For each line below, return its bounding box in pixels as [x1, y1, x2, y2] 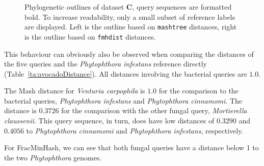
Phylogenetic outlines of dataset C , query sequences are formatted [24, 2, 232, 12]
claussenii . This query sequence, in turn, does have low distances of [4, 115, 215, 126]
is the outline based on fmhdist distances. [24, 31, 156, 42]
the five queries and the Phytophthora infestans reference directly [4, 58, 207, 69]
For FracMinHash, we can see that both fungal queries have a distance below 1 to [4, 142, 259, 153]
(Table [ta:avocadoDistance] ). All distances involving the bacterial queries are [4, 68, 247, 79]
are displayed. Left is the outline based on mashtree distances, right [24, 21, 237, 32]
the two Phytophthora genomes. [4, 152, 102, 162]
